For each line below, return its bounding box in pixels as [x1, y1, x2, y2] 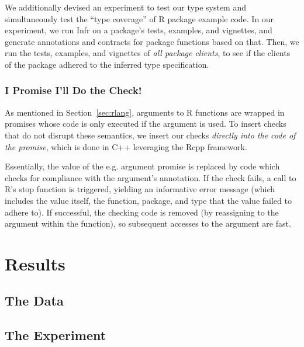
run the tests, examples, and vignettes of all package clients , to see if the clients [5, 47, 291, 59]
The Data [5, 292, 64, 310]
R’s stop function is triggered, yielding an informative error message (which [5, 183, 275, 195]
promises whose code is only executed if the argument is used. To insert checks [5, 117, 286, 130]
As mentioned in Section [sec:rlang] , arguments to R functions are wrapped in [5, 106, 285, 118]
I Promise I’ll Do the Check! [5, 83, 142, 98]
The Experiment [5, 326, 106, 344]
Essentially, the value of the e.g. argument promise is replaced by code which [5, 160, 280, 172]
